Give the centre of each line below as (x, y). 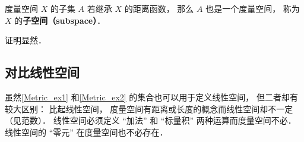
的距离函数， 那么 (159, 8)
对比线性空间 (42, 72)
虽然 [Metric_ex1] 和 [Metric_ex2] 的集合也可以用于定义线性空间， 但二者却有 (151, 97)
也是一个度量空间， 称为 (253, 8)
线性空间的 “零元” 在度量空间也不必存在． (86, 132)
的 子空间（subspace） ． (60, 20)
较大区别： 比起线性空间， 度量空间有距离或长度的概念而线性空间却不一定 (149, 108)
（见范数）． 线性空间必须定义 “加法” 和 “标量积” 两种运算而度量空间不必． (151, 120)
